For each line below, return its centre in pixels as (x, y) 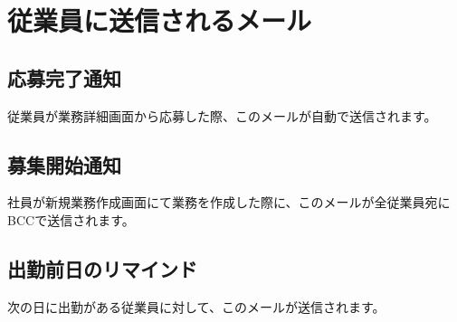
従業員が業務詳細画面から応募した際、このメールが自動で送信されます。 (222, 115)
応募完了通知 (64, 77)
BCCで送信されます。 (71, 219)
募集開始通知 (64, 164)
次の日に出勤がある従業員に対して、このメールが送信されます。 (196, 306)
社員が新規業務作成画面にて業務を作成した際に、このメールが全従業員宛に (229, 202)
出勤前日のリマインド (102, 268)
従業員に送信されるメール (160, 20)
